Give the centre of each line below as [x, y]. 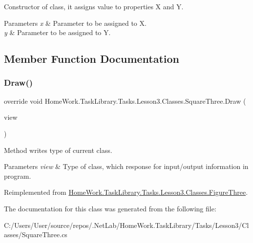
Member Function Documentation [92, 59]
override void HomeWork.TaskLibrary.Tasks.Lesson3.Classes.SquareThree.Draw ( [125, 101]
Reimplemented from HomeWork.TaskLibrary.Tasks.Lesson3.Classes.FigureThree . [126, 192]
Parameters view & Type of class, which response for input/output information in [126, 166]
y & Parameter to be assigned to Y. [57, 32]
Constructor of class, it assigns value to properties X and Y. [94, 6]
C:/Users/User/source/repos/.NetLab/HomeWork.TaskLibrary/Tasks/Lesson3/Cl [126, 225]
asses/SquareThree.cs [36, 234]
